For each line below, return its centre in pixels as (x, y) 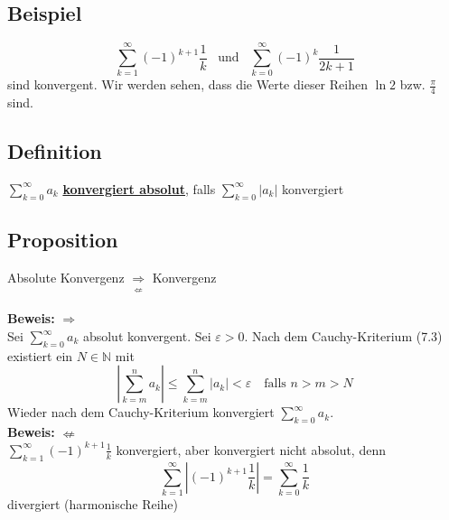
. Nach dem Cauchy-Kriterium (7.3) (343, 336)
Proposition (63, 240)
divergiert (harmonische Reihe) (93, 503)
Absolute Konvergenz (66, 277)
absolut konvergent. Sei (147, 336)
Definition (55, 151)
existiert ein (40, 355)
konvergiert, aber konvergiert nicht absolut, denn (251, 449)
